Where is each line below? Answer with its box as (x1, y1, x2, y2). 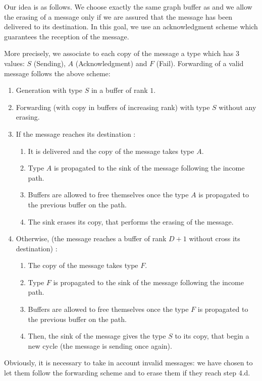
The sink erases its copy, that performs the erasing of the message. (28, 216, 234, 227)
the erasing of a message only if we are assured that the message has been (4, 11, 233, 22)
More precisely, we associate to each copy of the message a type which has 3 (4, 48, 239, 59)
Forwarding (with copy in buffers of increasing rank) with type (16, 101, 210, 112)
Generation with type (16, 85, 83, 95)
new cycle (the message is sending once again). (28, 340, 172, 351)
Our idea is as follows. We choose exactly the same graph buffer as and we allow (4, 2, 252, 12)
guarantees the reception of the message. (4, 31, 129, 41)
